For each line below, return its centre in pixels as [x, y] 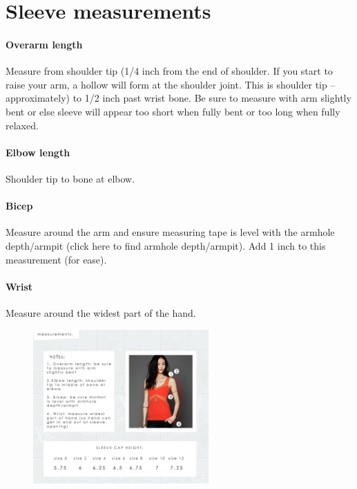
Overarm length [44, 44]
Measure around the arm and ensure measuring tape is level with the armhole [170, 232]
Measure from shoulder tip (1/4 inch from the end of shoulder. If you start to [169, 71]
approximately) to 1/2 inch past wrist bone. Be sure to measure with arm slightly [178, 98]
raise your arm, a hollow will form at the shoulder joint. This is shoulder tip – [171, 84]
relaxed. [22, 125]
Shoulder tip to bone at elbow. [70, 178]
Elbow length [38, 152]
